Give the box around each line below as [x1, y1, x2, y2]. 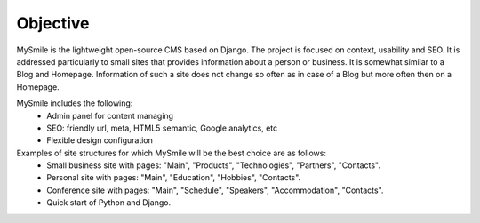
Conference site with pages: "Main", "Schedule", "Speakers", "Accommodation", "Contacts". [46, 185, 384, 195]
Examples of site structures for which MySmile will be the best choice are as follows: [16, 147, 326, 158]
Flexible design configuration [46, 135, 153, 146]
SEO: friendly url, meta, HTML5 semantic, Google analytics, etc [46, 123, 278, 133]
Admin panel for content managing [46, 110, 173, 121]
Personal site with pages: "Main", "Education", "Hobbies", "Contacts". [46, 172, 301, 183]
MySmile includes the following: [16, 98, 133, 108]
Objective [16, 13, 90, 33]
